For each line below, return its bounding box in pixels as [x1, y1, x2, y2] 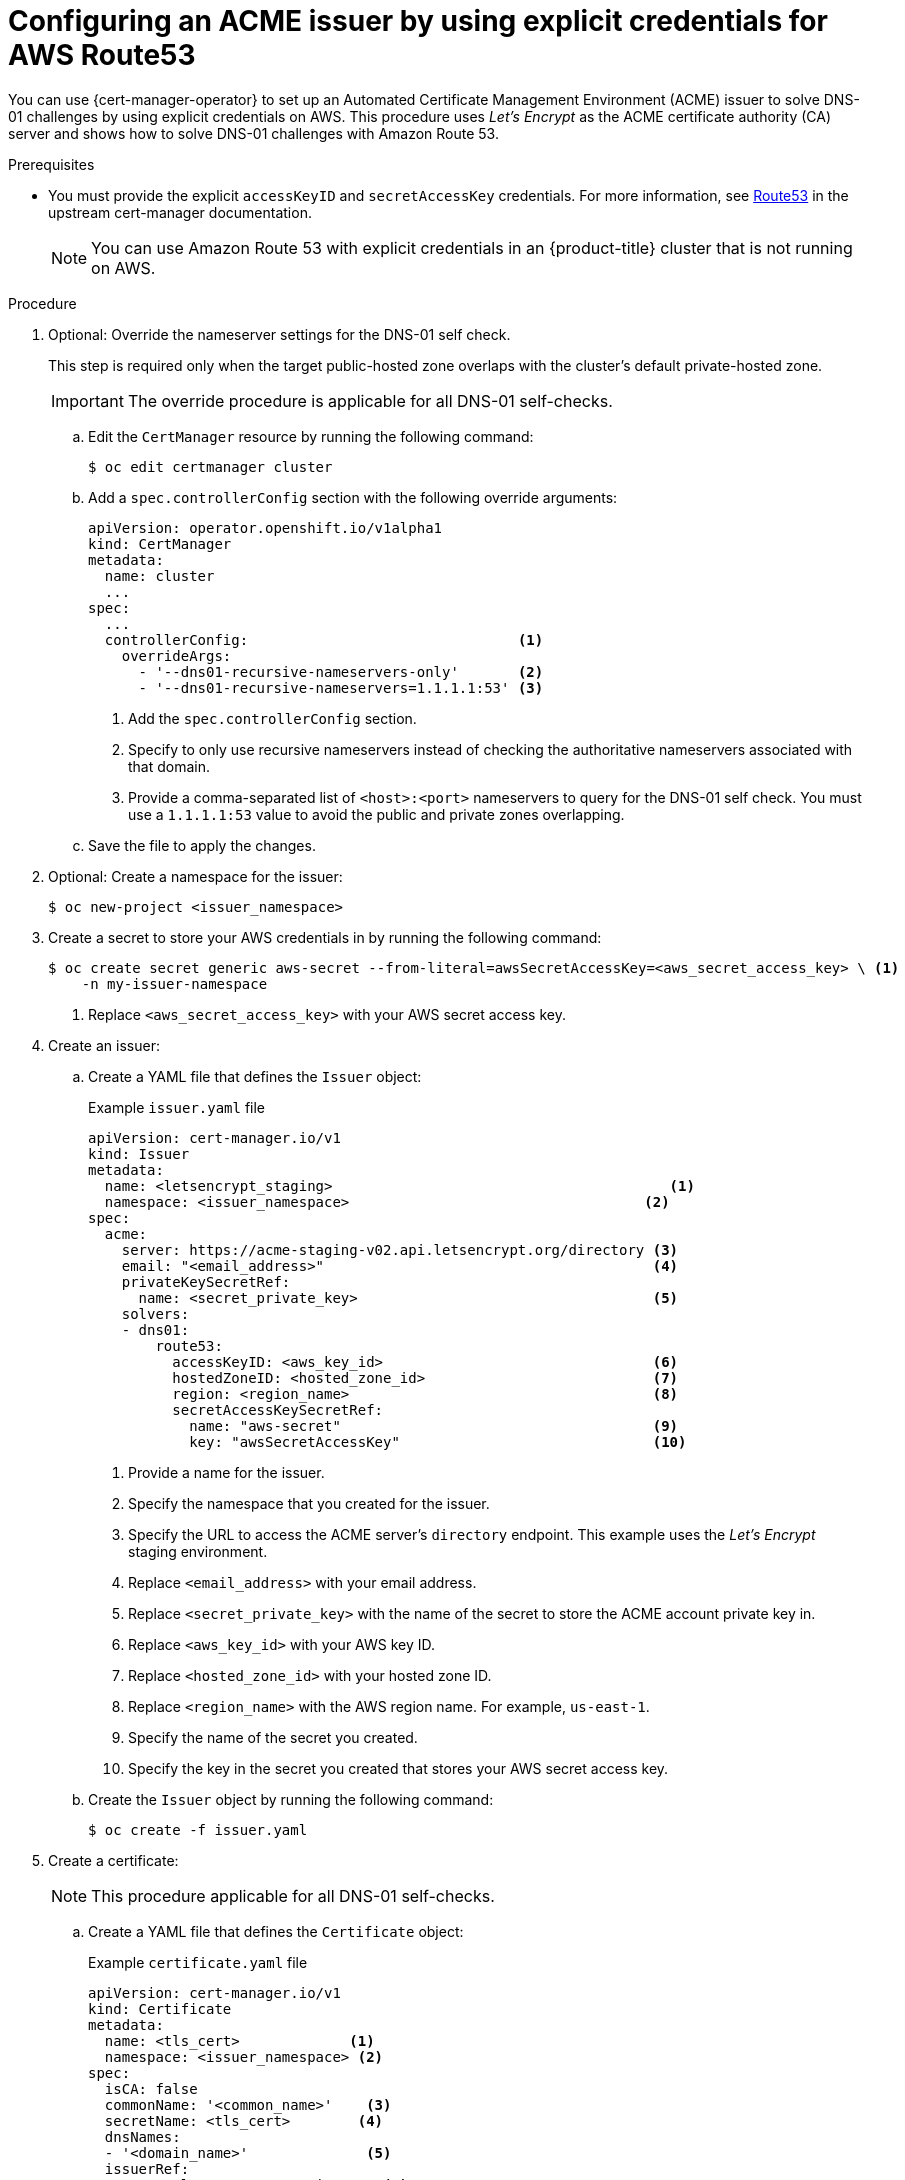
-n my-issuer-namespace [81, 975, 268, 992]
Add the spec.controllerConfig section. [128, 709, 417, 727]
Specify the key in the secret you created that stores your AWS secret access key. [128, 1759, 669, 1777]
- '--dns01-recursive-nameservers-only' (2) [138, 663, 544, 680]
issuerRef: [104, 2160, 190, 2177]
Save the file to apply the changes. [88, 836, 316, 854]
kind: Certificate [88, 2000, 232, 2017]
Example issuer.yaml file [88, 1098, 266, 1116]
